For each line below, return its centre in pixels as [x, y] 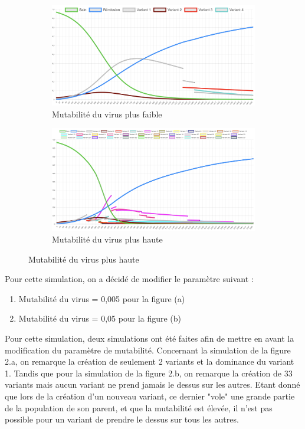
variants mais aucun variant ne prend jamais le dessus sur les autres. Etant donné [152, 384]
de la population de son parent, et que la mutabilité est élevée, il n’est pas [139, 407]
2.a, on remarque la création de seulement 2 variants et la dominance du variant [150, 361]
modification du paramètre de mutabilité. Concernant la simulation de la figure [148, 350]
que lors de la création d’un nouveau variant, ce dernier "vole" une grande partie [150, 396]
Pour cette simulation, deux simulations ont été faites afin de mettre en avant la [150, 338]
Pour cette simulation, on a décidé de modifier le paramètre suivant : [129, 279]
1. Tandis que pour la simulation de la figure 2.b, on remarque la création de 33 [149, 373]
